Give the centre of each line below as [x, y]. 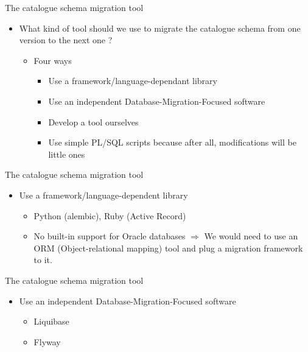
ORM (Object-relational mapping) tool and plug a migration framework [168, 248]
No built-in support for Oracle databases [110, 236]
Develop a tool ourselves [93, 121]
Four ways [53, 60]
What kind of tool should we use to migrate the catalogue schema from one [160, 28]
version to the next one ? [66, 40]
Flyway [47, 341]
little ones [67, 154]
